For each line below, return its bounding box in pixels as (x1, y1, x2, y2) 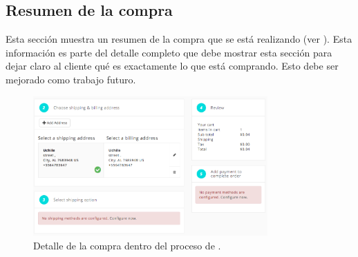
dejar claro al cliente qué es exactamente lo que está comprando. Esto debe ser (6, 59, 339, 73)
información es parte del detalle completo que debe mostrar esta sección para (6, 45, 332, 59)
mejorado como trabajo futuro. (6, 72, 136, 86)
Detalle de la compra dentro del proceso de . (33, 238, 221, 253)
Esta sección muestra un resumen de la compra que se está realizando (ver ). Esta (6, 32, 352, 46)
